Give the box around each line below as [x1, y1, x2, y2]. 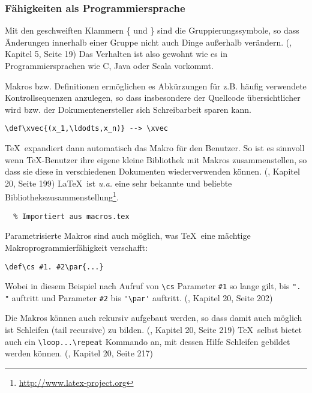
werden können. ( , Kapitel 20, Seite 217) [5, 347, 153, 359]
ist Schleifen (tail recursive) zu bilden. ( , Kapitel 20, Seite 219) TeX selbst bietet [5, 323, 302, 336]
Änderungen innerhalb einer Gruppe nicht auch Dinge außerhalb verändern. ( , [5, 35, 292, 48]
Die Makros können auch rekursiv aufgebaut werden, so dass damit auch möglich [5, 311, 302, 324]
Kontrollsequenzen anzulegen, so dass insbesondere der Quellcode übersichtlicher [5, 91, 301, 104]
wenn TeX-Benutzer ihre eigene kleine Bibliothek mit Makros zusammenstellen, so [5, 153, 307, 166]
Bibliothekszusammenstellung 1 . [5, 189, 119, 203]
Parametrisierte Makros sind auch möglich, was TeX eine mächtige [5, 229, 251, 242]
